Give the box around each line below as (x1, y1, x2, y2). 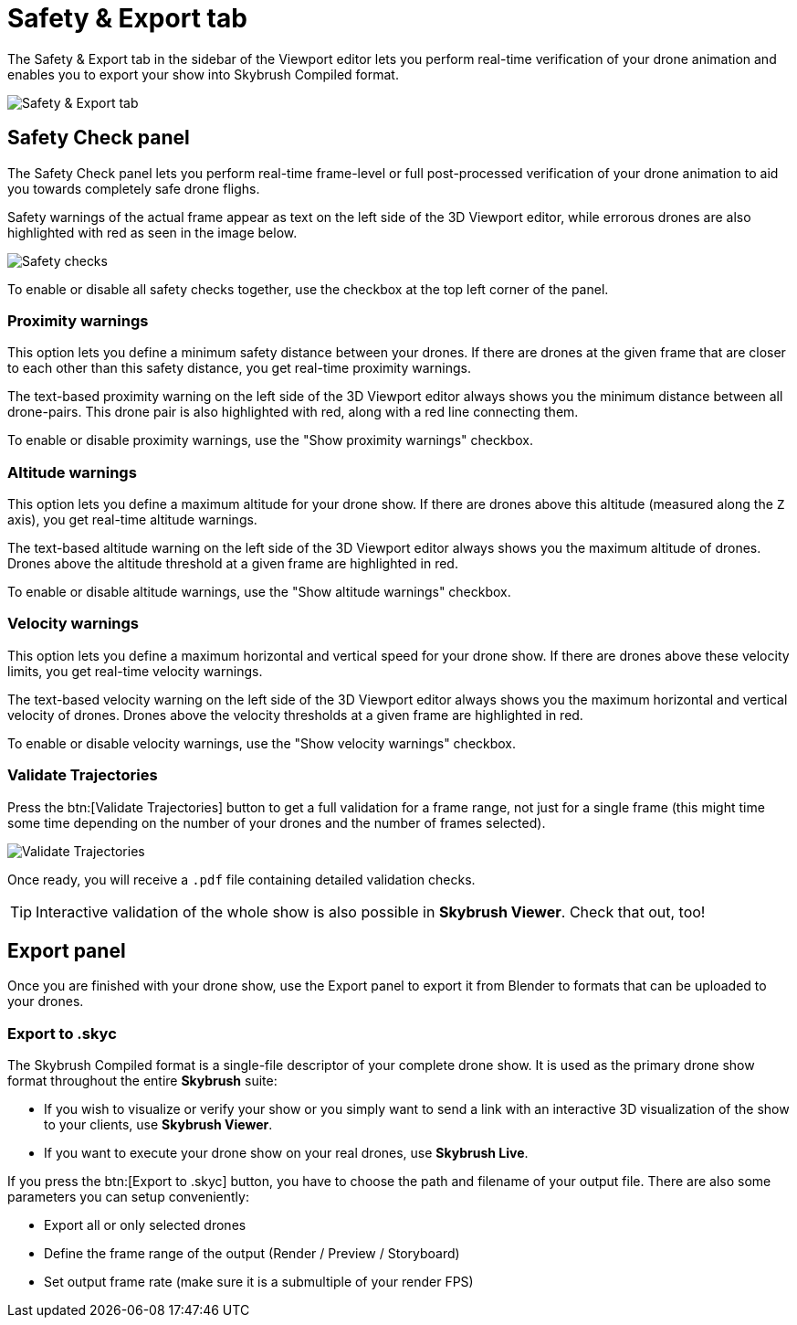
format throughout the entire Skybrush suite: (7, 1073, 278, 1089)
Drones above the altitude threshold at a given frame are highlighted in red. (7, 556, 458, 572)
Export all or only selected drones (44, 1217, 246, 1234)
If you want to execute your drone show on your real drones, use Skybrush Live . (44, 1145, 529, 1161)
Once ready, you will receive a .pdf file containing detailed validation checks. (7, 871, 476, 887)
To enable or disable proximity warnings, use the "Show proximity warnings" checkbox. (7, 432, 533, 449)
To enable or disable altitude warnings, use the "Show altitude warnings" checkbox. (7, 584, 511, 600)
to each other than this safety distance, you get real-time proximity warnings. (7, 360, 472, 376)
